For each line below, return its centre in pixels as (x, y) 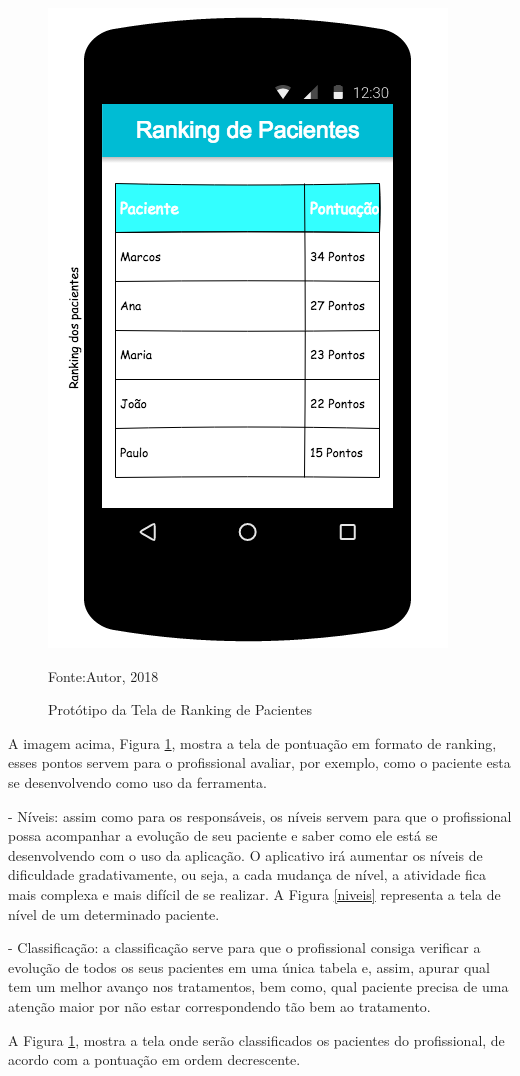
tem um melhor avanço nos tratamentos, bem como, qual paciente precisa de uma (258, 986)
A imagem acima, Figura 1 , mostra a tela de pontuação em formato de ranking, (252, 742)
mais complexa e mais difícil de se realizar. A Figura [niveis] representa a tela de (254, 893)
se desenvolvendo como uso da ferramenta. (137, 781)
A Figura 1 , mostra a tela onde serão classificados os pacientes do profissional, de (256, 1039)
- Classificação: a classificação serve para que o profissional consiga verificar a (244, 947)
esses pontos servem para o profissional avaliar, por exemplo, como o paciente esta (259, 762)
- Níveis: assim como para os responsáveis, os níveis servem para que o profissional (260, 815)
